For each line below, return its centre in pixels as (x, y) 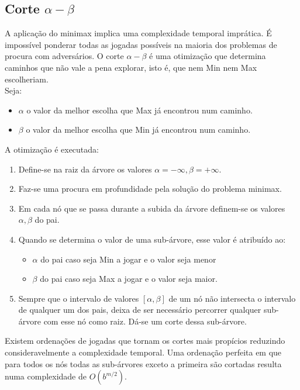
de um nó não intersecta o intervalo (232, 298)
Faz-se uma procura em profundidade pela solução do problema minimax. (150, 189)
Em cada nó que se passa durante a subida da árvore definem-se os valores (152, 208)
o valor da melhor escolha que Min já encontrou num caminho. (138, 130)
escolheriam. (27, 79)
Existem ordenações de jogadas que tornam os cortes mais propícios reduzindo (145, 341)
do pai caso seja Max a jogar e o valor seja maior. (129, 279)
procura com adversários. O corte (64, 56)
